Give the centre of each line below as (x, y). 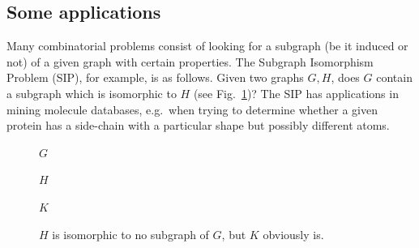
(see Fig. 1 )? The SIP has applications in (296, 93)
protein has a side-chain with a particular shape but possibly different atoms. (198, 125)
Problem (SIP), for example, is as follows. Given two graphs (155, 77)
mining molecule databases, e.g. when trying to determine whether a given (192, 109)
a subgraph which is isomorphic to (92, 93)
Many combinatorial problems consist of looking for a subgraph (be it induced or (207, 46)
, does (345, 77)
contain (394, 77)
